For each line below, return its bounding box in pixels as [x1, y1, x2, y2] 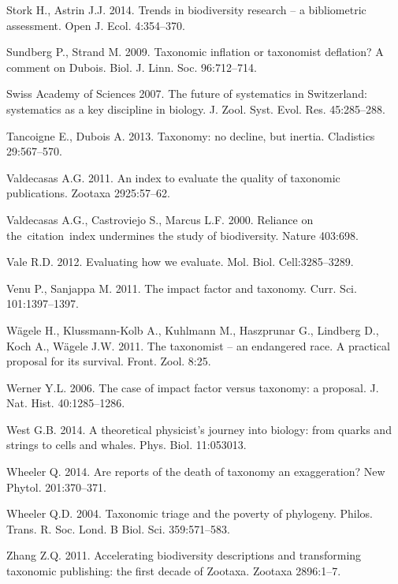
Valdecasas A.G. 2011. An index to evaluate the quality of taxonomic [6, 169, 340, 185]
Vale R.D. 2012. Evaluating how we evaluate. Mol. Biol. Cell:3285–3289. [6, 253, 354, 270]
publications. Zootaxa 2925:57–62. [6, 185, 170, 201]
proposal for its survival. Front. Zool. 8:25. [6, 353, 211, 369]
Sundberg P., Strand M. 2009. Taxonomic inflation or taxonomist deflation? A [6, 43, 384, 60]
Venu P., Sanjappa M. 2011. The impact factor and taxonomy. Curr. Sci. [6, 279, 357, 296]
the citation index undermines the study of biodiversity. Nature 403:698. [6, 226, 359, 243]
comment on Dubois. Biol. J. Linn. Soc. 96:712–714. [6, 58, 257, 75]
